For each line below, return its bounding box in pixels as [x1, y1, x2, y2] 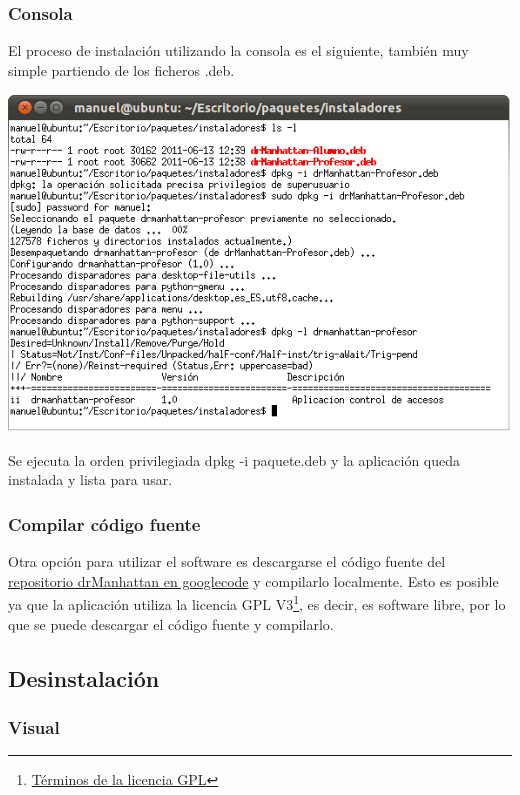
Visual [8, 714, 60, 739]
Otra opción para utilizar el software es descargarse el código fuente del [8, 551, 446, 572]
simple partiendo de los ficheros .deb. [8, 59, 235, 80]
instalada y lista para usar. [8, 469, 173, 490]
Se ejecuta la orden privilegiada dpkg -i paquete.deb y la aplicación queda [8, 449, 461, 470]
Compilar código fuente [8, 511, 201, 536]
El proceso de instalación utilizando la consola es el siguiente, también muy [8, 40, 469, 61]
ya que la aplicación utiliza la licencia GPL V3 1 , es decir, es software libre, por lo [8, 591, 506, 614]
